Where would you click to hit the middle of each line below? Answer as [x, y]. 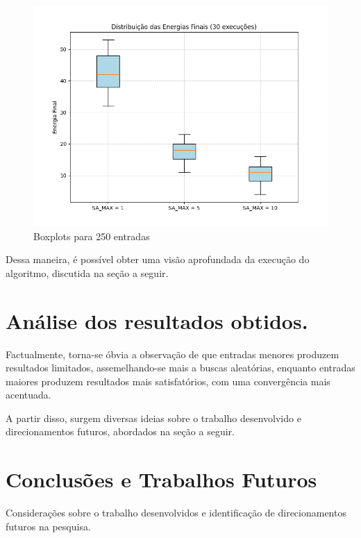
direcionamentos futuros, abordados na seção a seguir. [120, 431]
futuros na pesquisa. [48, 526]
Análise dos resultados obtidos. [157, 320]
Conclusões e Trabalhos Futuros [161, 479]
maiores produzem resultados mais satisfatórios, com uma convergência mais [168, 381]
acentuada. [28, 395]
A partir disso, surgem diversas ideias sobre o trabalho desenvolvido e [153, 418]
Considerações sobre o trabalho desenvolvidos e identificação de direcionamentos [176, 513]
